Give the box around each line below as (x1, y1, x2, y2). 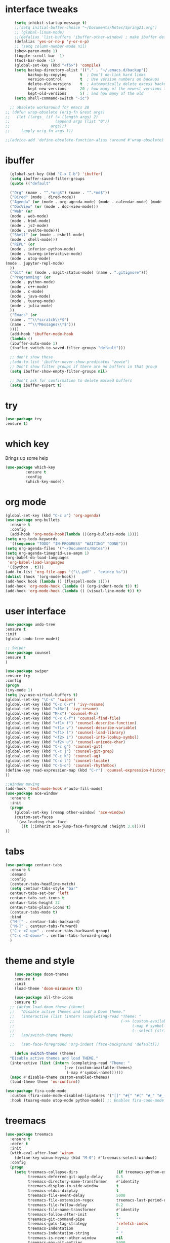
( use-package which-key (5, 465, 56, 470)
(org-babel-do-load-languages (5, 555, 69, 561)
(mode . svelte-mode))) (10, 228, 60, 233)
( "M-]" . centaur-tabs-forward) (10, 924, 78, 929)
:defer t (10, 1141, 28, 1146)
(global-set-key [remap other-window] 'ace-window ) (14, 810, 125, 815)
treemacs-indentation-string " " (27, 1231, 123, 1236)
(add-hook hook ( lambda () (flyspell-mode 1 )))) (5, 579, 110, 584)
